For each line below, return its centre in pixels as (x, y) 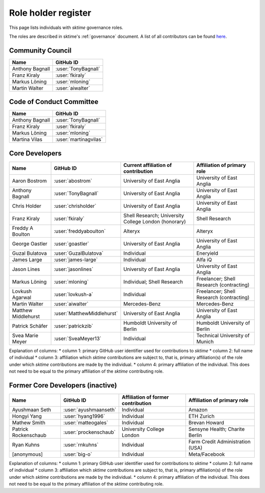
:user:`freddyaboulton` (80, 231)
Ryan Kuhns (26, 444)
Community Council (40, 50)
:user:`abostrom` (73, 181)
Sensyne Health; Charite (216, 429)
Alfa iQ (204, 259)
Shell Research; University (154, 215)
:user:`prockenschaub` (89, 432)
